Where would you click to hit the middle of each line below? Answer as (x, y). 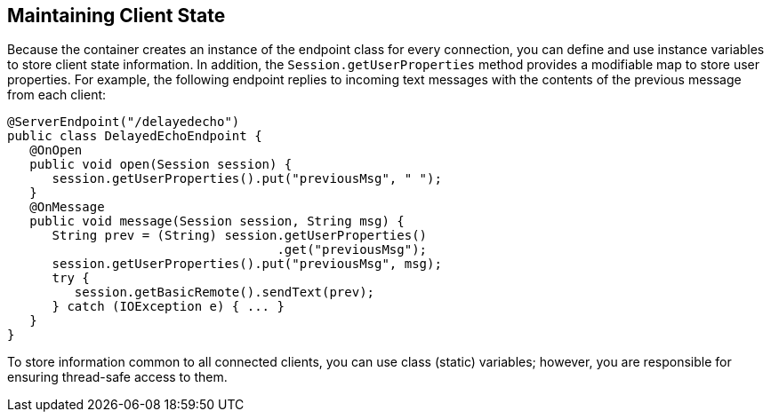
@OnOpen (56, 150)
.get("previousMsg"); (352, 250)
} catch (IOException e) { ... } (168, 307)
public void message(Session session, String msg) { (217, 221)
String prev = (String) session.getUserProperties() (240, 236)
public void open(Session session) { (161, 165)
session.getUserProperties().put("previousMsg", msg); (247, 264)
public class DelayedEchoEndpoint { (135, 136)
